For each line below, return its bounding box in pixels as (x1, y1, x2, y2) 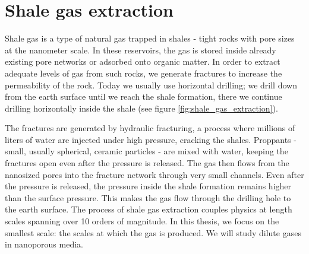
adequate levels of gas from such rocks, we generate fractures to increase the (5, 66, 282, 79)
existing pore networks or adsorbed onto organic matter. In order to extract (5, 55, 280, 68)
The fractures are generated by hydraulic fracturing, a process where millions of (5, 122, 295, 134)
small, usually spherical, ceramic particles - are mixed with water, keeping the (5, 145, 288, 157)
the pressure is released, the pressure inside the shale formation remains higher (5, 180, 292, 192)
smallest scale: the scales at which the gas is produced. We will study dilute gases (5, 226, 301, 239)
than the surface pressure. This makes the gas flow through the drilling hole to (5, 191, 291, 204)
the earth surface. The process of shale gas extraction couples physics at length (5, 203, 292, 215)
